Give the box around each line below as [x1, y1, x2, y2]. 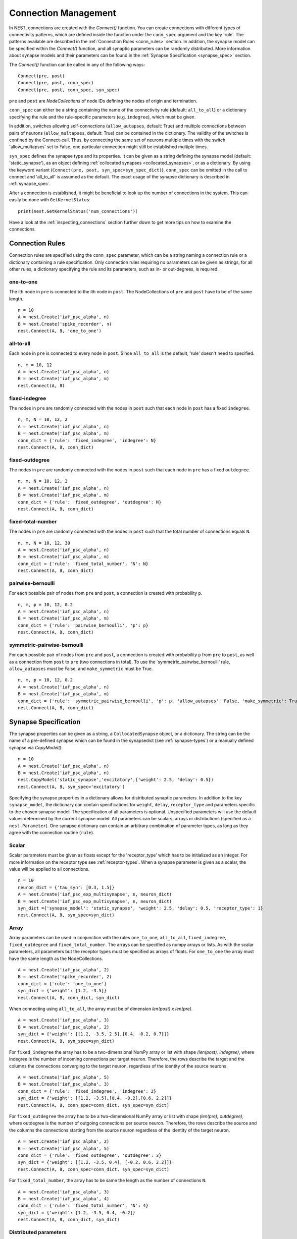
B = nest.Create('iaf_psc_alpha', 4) [18, 1196, 110, 1201]
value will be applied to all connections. [9, 866, 90, 872]
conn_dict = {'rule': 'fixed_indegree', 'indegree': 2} [18, 1088, 156, 1094]
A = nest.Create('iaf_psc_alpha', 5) [18, 1074, 110, 1080]
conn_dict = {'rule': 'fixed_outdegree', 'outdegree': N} [18, 499, 162, 505]
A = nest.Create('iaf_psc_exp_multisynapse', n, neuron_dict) [18, 892, 172, 897]
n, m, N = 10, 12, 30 [18, 540, 70, 546]
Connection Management [9, 7, 116, 18]
